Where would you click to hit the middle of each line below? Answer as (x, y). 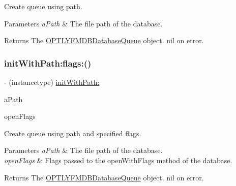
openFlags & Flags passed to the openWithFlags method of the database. (118, 160)
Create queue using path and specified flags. (73, 133)
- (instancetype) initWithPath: (52, 82)
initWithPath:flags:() (48, 63)
